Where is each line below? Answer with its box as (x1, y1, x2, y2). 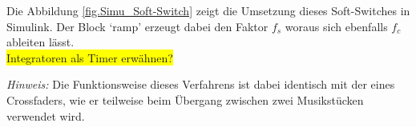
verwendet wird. (6, 107, 85, 124)
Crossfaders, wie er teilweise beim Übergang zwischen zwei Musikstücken (6, 91, 364, 108)
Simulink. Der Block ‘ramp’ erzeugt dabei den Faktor (6, 18, 269, 34)
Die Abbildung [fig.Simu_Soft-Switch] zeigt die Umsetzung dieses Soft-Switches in (6, 2, 410, 18)
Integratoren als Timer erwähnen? (6, 49, 173, 65)
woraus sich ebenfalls (285, 18, 388, 34)
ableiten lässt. (6, 34, 75, 50)
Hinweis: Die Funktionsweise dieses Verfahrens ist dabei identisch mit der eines (6, 76, 395, 93)
